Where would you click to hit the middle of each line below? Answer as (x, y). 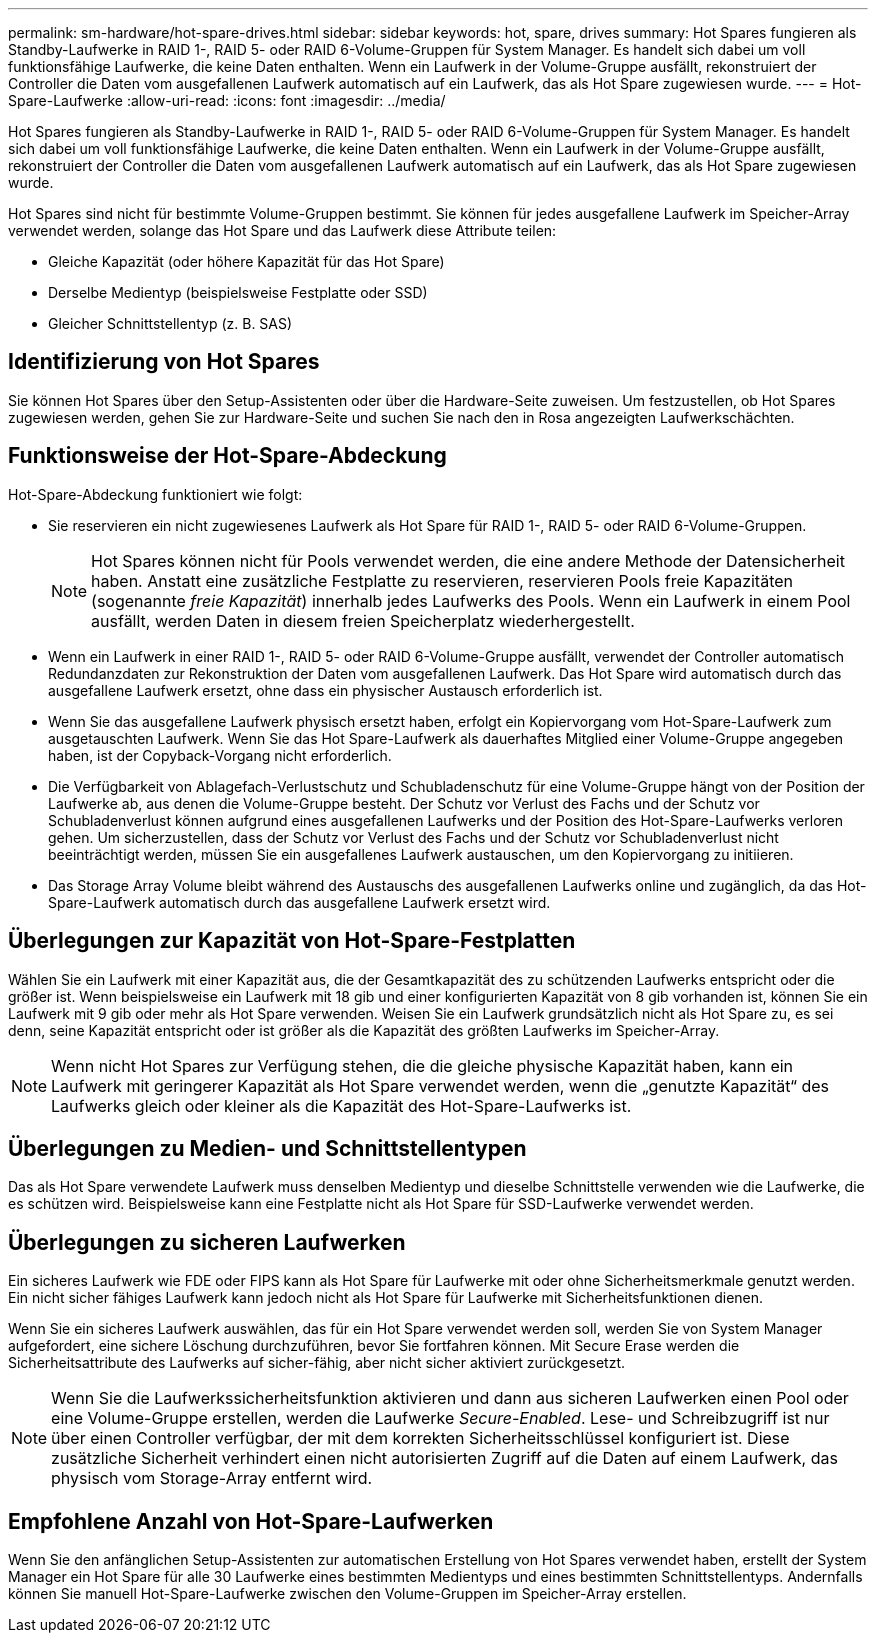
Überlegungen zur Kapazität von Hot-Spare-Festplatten (292, 941)
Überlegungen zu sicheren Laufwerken (207, 1242)
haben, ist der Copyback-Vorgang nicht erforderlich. (220, 755)
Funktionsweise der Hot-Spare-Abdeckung (227, 456)
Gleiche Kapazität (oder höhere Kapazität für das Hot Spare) (246, 261)
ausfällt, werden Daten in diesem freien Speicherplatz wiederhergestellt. (363, 620)
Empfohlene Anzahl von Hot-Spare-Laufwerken (251, 1521)
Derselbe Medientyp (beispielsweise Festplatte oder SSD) (238, 292)
